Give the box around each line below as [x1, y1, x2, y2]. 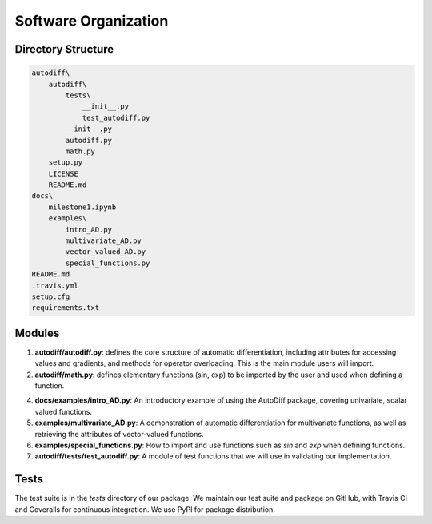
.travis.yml [31, 280, 79, 290]
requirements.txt [31, 304, 100, 312]
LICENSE [48, 169, 79, 178]
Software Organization [14, 12, 169, 30]
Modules [14, 326, 60, 339]
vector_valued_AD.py [65, 248, 146, 256]
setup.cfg [31, 292, 70, 301]
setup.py [48, 158, 83, 167]
